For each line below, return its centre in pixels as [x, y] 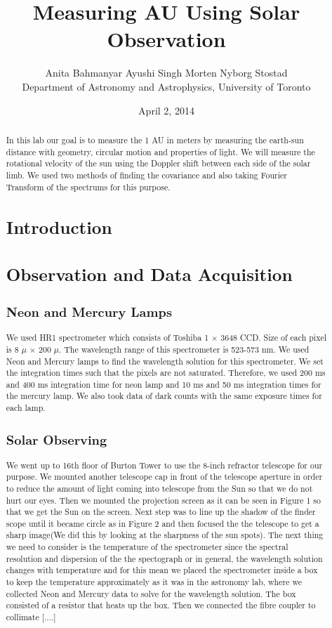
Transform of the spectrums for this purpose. [88, 187]
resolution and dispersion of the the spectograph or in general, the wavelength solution [164, 558]
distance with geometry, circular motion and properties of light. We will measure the [160, 151]
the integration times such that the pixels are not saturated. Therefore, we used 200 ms [166, 373]
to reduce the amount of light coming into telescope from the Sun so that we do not [159, 488]
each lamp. [26, 408]
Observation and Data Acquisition [149, 274]
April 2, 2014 [166, 110]
